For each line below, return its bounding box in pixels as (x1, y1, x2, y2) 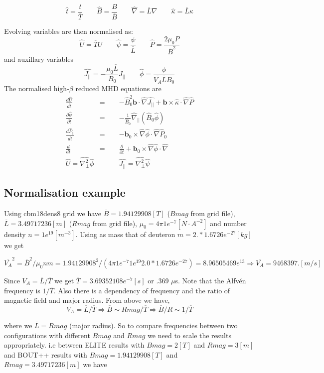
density (4, 229, 26, 239)
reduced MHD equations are (75, 83, 162, 94)
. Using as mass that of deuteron (75, 229, 175, 239)
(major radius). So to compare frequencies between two (69, 320, 238, 330)
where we (4, 320, 32, 330)
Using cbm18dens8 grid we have (4, 208, 102, 219)
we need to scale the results (148, 330, 231, 340)
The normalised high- (4, 83, 69, 94)
